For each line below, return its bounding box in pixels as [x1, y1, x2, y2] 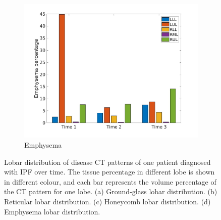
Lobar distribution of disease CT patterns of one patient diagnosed [4, 156, 211, 167]
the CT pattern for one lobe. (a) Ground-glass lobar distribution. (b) [4, 186, 217, 197]
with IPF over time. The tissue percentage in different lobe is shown [4, 166, 215, 177]
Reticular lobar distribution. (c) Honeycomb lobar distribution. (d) [4, 196, 211, 206]
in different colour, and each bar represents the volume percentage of [4, 176, 216, 187]
